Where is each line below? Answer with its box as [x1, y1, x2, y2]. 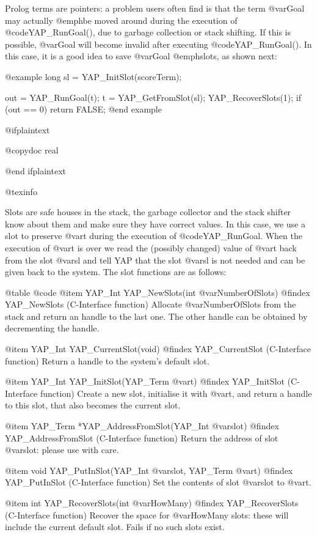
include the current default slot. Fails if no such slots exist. [5, 520, 225, 533]
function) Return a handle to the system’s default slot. [5, 354, 210, 367]
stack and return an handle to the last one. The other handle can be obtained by [5, 309, 308, 322]
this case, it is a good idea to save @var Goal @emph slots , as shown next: [5, 50, 277, 62]
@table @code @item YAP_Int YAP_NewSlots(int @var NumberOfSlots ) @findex [5, 286, 310, 298]
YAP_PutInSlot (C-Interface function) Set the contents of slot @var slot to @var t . [5, 476, 312, 489]
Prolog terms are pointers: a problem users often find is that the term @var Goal [5, 2, 305, 14]
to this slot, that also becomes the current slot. [5, 399, 181, 411]
